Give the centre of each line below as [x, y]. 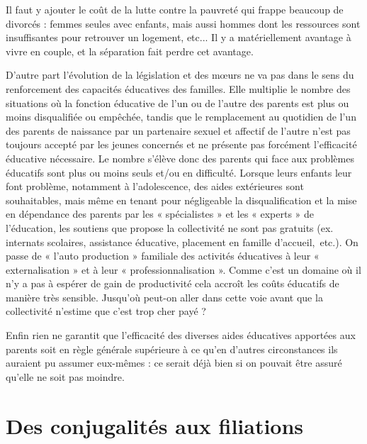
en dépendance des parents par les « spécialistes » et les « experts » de [160, 214]
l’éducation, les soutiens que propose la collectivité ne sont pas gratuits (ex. [170, 227]
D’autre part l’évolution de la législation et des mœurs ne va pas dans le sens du [180, 75]
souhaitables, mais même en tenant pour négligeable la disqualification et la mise [181, 200]
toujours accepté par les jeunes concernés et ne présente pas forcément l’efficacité [181, 144]
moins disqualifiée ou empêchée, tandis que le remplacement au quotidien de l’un [181, 117]
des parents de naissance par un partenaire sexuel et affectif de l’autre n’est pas [178, 130]
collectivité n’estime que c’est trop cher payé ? [106, 311]
